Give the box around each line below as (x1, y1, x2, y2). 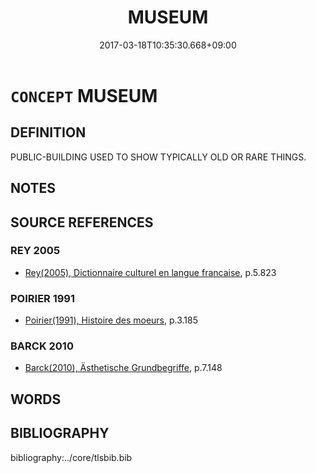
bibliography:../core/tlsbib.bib (10, 451, 133, 463)
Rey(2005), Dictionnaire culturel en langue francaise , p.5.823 (24, 266, 277, 278)
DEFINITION (10, 124, 87, 141)
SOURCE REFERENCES (10, 214, 154, 231)
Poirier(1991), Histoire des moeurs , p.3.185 (24, 314, 199, 326)
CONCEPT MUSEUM (10, 84, 158, 107)
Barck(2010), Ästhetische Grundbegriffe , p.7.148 (24, 362, 223, 374)
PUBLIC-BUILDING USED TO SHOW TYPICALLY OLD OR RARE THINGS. (10, 151, 307, 163)
